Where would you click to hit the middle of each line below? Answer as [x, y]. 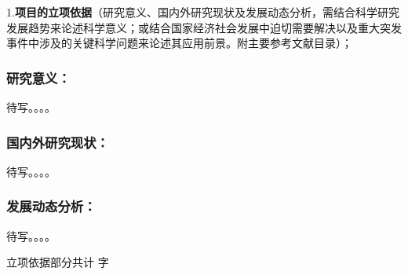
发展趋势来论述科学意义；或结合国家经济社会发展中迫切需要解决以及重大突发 [204, 27]
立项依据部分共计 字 [58, 262]
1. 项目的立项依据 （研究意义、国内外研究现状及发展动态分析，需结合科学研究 [203, 12]
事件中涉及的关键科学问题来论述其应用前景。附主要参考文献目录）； [179, 43]
